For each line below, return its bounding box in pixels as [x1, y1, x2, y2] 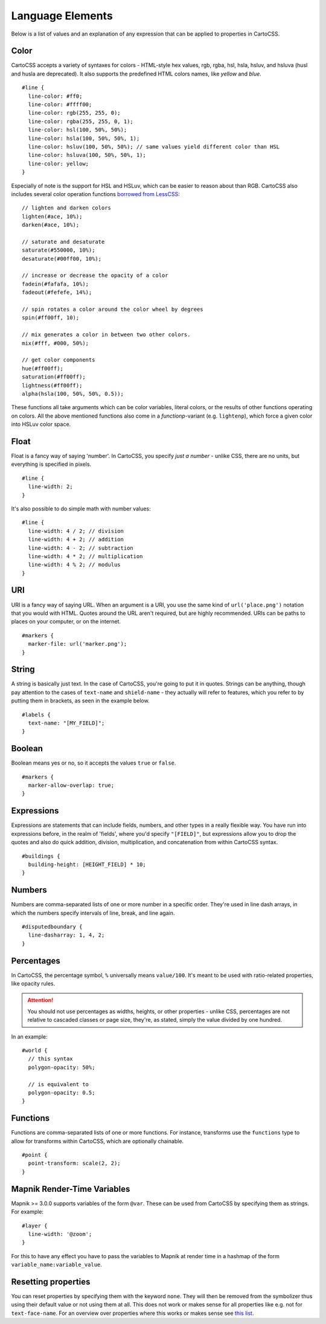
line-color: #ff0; [28, 92, 83, 100]
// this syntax [28, 1055, 73, 1062]
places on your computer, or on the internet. [11, 618, 121, 625]
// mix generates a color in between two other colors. [22, 331, 191, 338]
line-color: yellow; [28, 160, 89, 167]
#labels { [22, 711, 51, 718]
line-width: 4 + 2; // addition [28, 536, 124, 543]
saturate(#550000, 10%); [22, 247, 95, 253]
